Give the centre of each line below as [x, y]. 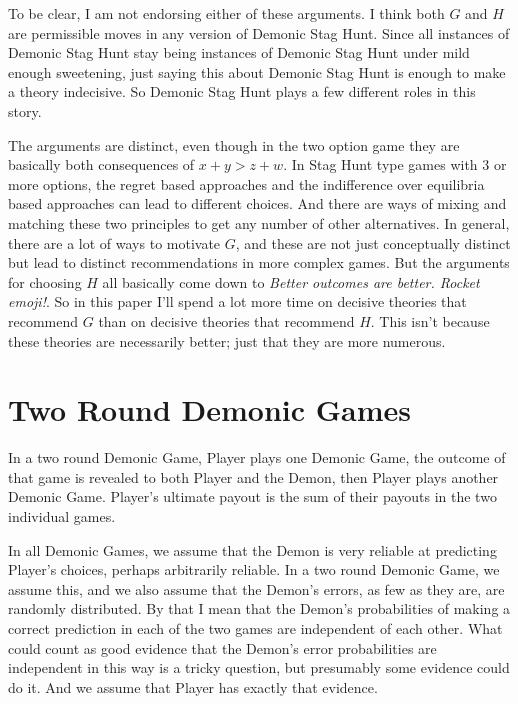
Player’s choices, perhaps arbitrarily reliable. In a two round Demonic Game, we [254, 569]
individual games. [62, 516]
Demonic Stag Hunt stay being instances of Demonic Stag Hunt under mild [239, 52]
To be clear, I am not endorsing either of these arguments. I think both [226, 13]
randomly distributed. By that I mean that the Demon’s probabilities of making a [259, 608]
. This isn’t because [430, 320]
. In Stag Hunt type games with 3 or [395, 164]
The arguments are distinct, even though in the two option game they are [234, 144]
